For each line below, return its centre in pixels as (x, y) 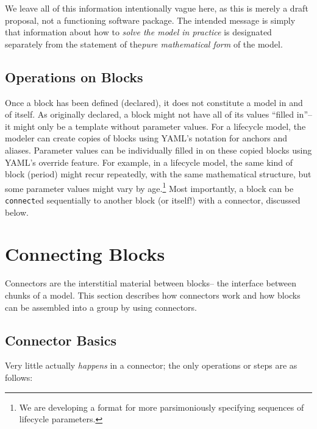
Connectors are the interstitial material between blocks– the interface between (151, 283)
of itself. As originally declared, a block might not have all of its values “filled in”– (158, 114)
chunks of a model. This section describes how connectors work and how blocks (153, 295)
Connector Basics (61, 340)
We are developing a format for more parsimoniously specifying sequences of (162, 407)
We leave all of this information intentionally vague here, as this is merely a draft (157, 8)
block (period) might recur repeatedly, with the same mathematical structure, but (158, 174)
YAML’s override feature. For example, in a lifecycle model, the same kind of (149, 162)
